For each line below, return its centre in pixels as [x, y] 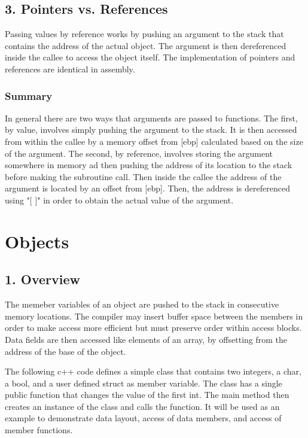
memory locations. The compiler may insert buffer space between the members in [154, 316]
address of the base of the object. [65, 351]
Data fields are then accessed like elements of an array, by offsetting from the [146, 339]
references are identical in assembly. [70, 69]
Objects [37, 241]
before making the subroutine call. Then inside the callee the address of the [143, 176]
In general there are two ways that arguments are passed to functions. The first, [151, 118]
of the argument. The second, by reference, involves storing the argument [139, 153]
